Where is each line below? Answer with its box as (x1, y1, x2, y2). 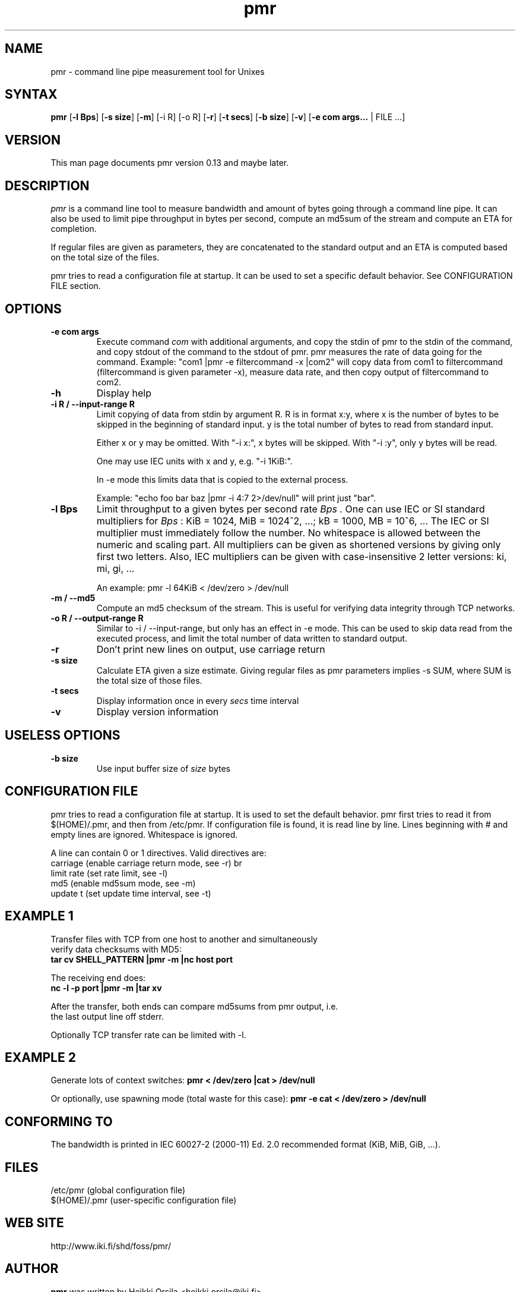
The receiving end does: (50, 972, 146, 983)
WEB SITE (5, 1215, 64, 1231)
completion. (50, 224, 97, 234)
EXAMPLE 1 (5, 909, 74, 924)
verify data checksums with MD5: (50, 944, 182, 954)
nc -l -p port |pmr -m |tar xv (50, 982, 162, 993)
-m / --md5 (50, 592, 96, 603)
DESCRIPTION (5, 178, 90, 193)
